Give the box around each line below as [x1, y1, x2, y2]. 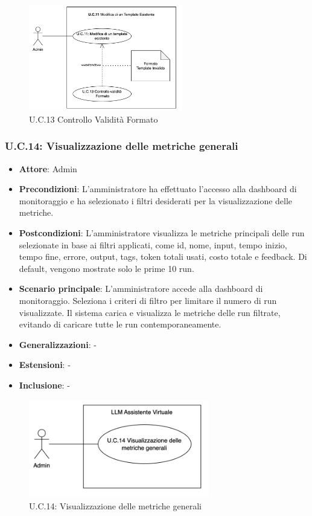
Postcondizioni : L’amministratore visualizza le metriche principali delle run [19, 227, 305, 239]
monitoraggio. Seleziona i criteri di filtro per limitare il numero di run [19, 294, 277, 306]
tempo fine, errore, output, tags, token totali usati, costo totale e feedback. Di [19, 250, 307, 263]
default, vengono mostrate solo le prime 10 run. [19, 262, 194, 274]
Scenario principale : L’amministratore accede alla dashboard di [19, 282, 263, 295]
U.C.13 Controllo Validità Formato [29, 112, 158, 125]
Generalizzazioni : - [19, 338, 97, 350]
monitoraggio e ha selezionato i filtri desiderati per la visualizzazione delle [19, 194, 293, 207]
